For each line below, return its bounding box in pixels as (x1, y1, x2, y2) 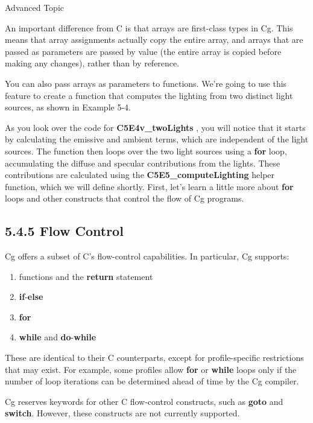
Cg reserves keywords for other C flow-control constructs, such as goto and (5, 395, 283, 407)
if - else (19, 290, 43, 303)
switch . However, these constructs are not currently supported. (5, 407, 240, 419)
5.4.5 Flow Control (5, 221, 124, 240)
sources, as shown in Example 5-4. (5, 101, 131, 113)
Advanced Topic (5, 1, 64, 13)
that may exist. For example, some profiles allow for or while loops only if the (5, 363, 297, 375)
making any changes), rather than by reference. (5, 57, 180, 69)
